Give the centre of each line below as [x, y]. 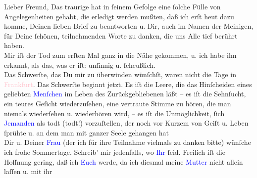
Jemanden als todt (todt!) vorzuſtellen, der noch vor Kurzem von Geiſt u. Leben [126, 123]
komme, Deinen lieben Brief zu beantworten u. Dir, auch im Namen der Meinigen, [129, 26]
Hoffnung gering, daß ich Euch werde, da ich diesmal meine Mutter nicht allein [124, 161]
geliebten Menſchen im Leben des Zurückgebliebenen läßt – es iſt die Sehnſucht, [125, 94]
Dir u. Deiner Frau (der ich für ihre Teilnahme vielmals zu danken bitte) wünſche [128, 142]
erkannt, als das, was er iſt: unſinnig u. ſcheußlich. [80, 65]
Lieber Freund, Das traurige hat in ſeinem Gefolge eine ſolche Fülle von [112, 6]
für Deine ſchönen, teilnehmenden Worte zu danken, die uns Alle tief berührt [121, 35]
